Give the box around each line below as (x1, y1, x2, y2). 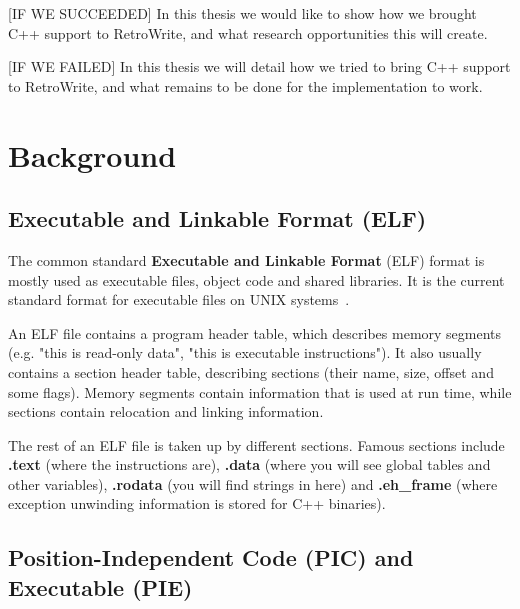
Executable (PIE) (8, 571, 193, 602)
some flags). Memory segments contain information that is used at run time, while (8, 381, 512, 402)
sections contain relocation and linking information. (8, 401, 324, 422)
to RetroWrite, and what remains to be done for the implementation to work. (8, 75, 483, 96)
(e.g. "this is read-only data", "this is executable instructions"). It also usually (8, 342, 482, 363)
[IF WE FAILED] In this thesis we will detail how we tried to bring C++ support (8, 56, 511, 77)
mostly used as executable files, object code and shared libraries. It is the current (8, 269, 505, 290)
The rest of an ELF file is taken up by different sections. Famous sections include (8, 434, 505, 455)
